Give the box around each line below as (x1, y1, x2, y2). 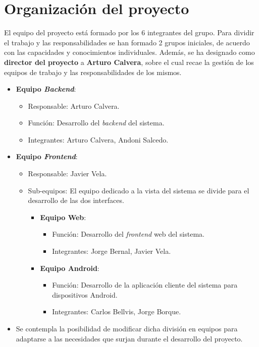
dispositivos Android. (52, 289, 118, 300)
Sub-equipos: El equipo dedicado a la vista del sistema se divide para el (28, 185, 249, 195)
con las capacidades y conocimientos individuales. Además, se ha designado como (4, 47, 255, 57)
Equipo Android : (40, 262, 99, 273)
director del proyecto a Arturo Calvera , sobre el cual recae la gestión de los (4, 56, 254, 67)
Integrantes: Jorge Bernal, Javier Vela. (52, 246, 171, 256)
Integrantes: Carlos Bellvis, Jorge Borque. (52, 306, 181, 317)
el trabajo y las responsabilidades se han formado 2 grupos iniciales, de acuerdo (4, 37, 250, 47)
